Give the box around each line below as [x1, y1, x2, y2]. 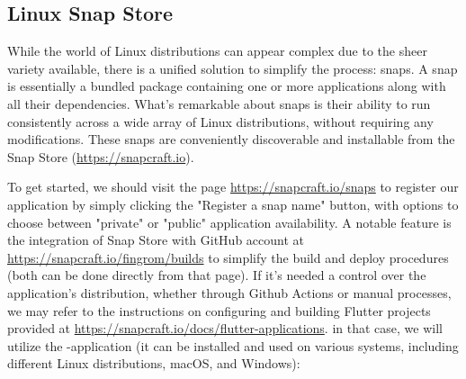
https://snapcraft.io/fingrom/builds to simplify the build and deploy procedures [7, 248, 449, 266]
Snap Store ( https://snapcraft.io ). [7, 147, 194, 166]
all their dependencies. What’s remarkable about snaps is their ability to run [7, 94, 431, 113]
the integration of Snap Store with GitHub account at [7, 230, 304, 249]
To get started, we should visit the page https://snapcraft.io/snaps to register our [7, 177, 459, 196]
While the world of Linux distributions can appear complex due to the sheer [7, 41, 427, 60]
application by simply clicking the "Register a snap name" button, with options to [7, 194, 459, 213]
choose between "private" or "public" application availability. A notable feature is [7, 212, 452, 231]
